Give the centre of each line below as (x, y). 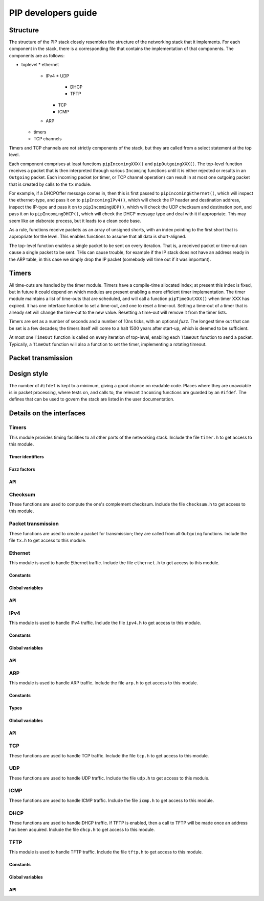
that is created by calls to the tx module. (50, 184)
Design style (29, 374)
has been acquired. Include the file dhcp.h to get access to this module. (82, 830)
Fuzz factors (22, 469)
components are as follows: (37, 55)
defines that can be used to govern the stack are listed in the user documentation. (92, 399)
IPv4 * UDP (57, 75)
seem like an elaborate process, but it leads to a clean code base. (75, 221)
